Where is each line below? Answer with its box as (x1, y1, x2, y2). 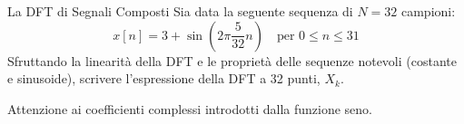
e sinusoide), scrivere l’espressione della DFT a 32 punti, (7, 69, 321, 88)
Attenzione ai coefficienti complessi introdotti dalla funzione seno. (7, 99, 372, 118)
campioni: (400, 2, 456, 20)
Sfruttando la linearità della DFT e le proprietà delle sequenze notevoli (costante (7, 51, 457, 70)
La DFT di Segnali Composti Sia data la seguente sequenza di (7, 2, 353, 20)
